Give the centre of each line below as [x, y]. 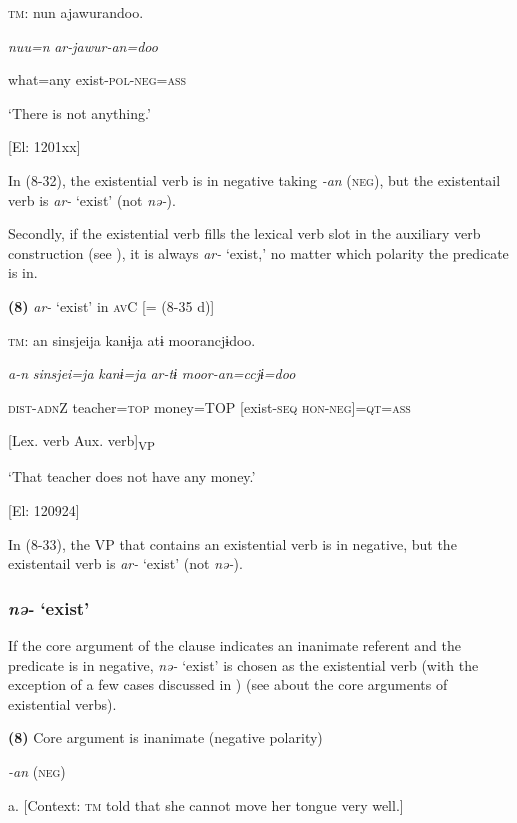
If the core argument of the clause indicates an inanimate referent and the [234, 645]
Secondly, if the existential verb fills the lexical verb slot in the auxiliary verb [244, 233]
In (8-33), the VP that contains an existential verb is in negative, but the [232, 543]
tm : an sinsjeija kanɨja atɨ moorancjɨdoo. [132, 339]
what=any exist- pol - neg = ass [97, 79]
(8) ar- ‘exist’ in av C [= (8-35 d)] [111, 305]
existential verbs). [62, 703]
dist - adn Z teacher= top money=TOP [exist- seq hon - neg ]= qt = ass [209, 406]
